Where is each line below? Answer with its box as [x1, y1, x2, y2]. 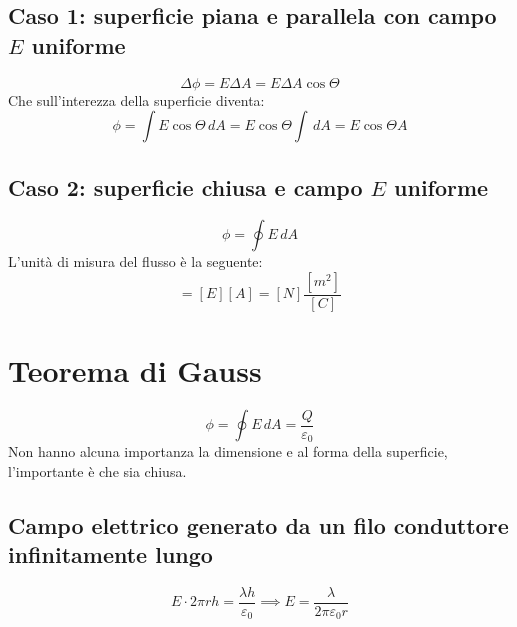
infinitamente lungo [8, 539, 213, 570]
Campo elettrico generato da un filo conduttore [8, 509, 509, 540]
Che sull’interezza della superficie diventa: [8, 89, 265, 110]
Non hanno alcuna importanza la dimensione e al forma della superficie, [8, 441, 448, 462]
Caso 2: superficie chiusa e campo [8, 171, 363, 202]
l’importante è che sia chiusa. [8, 460, 187, 481]
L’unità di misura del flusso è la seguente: [8, 251, 263, 272]
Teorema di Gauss [8, 350, 262, 391]
